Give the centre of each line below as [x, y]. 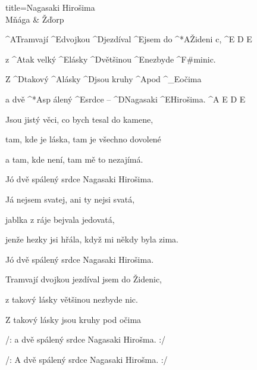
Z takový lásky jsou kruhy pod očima [73, 319]
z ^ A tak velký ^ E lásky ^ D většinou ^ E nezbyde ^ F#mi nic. [111, 59]
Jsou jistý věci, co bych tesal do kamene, [79, 119]
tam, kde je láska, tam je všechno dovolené [83, 139]
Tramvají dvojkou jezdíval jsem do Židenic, [84, 279]
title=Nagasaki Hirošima [50, 7]
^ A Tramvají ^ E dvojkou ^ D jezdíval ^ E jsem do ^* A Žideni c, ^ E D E [129, 39]
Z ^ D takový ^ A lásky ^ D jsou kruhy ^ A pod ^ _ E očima [104, 79]
